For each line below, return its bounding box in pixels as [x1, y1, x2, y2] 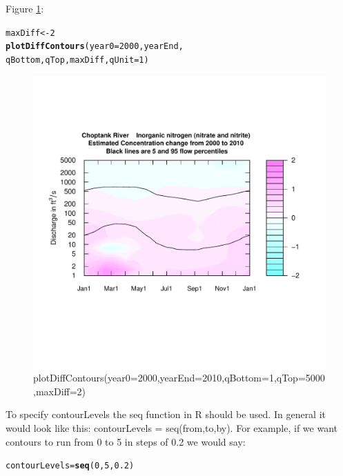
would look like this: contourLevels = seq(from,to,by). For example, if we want [6, 420, 338, 435]
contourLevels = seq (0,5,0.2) [6, 461, 135, 471]
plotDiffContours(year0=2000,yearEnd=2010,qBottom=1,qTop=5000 [33, 370, 325, 385]
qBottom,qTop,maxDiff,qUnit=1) [6, 54, 149, 65]
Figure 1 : [6, 1, 44, 15]
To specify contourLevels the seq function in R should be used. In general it [6, 407, 326, 422]
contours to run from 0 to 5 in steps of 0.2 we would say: [6, 434, 246, 448]
